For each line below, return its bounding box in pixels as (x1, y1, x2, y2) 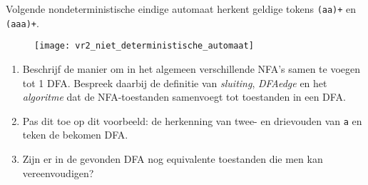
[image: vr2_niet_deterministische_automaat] (34, 41, 254, 51)
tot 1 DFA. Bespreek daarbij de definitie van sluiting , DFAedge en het (22, 75, 327, 90)
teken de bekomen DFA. (22, 127, 128, 142)
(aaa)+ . (6, 15, 39, 30)
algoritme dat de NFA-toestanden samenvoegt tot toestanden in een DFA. (22, 89, 346, 104)
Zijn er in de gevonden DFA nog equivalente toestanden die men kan (22, 151, 323, 166)
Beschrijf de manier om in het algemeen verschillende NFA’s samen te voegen (22, 61, 361, 76)
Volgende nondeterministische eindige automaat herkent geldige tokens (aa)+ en (6, 1, 357, 16)
